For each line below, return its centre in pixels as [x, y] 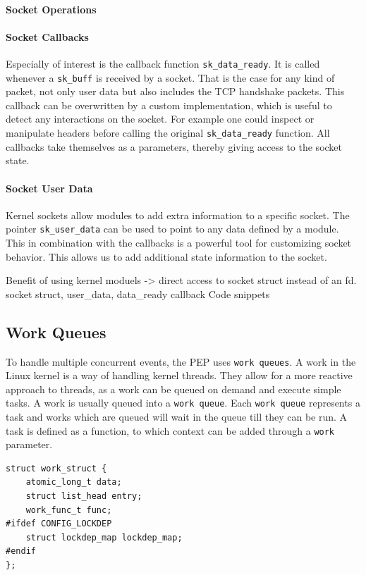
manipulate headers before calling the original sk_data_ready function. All [168, 133]
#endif [21, 551]
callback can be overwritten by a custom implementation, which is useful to [169, 105]
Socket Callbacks [47, 36]
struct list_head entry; [84, 496]
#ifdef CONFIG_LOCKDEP [59, 524]
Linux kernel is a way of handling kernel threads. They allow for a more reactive [179, 375]
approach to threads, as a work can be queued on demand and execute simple [173, 389]
